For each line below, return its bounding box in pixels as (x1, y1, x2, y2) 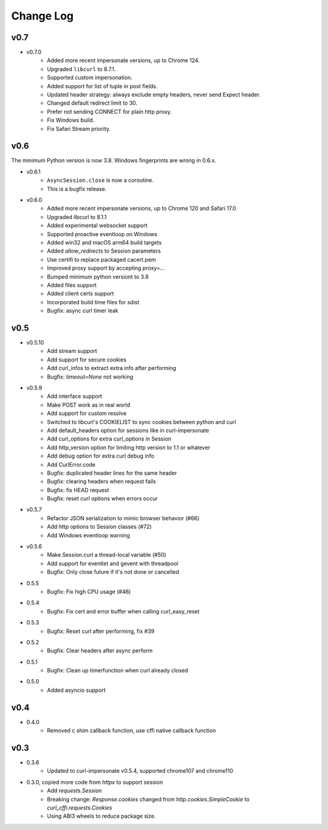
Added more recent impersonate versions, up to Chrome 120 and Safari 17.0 (47, 204, 236, 212)
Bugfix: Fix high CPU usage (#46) (47, 588, 131, 595)
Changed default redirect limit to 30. (47, 99, 138, 106)
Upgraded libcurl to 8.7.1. (47, 65, 116, 72)
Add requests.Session (47, 787, 102, 794)
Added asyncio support (47, 686, 106, 694)
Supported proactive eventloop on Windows (47, 230, 157, 237)
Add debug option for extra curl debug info (47, 452, 155, 459)
